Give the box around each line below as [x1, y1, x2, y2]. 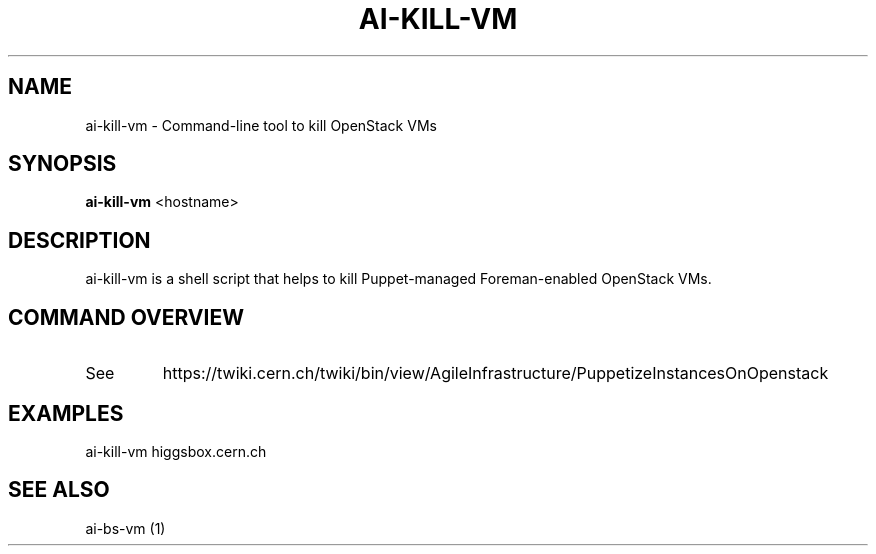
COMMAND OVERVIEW [8, 304, 244, 330]
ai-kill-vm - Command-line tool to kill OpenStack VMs [85, 116, 437, 134]
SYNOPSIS [8, 151, 117, 177]
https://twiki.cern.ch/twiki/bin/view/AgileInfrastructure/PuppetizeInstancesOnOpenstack [162, 363, 829, 384]
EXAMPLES [8, 400, 124, 426]
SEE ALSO [8, 477, 110, 503]
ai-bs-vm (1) [85, 519, 166, 537]
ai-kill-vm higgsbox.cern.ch [85, 442, 267, 460]
